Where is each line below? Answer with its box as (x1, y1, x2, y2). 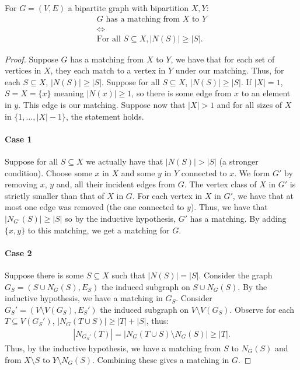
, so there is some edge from (131, 87, 232, 99)
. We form (234, 166, 270, 179)
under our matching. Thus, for (175, 64, 284, 76)
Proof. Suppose (5, 53, 58, 65)
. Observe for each (229, 303, 295, 315)
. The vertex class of (184, 178, 257, 190)
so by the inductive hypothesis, (65, 212, 176, 225)
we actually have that (86, 155, 163, 167)
